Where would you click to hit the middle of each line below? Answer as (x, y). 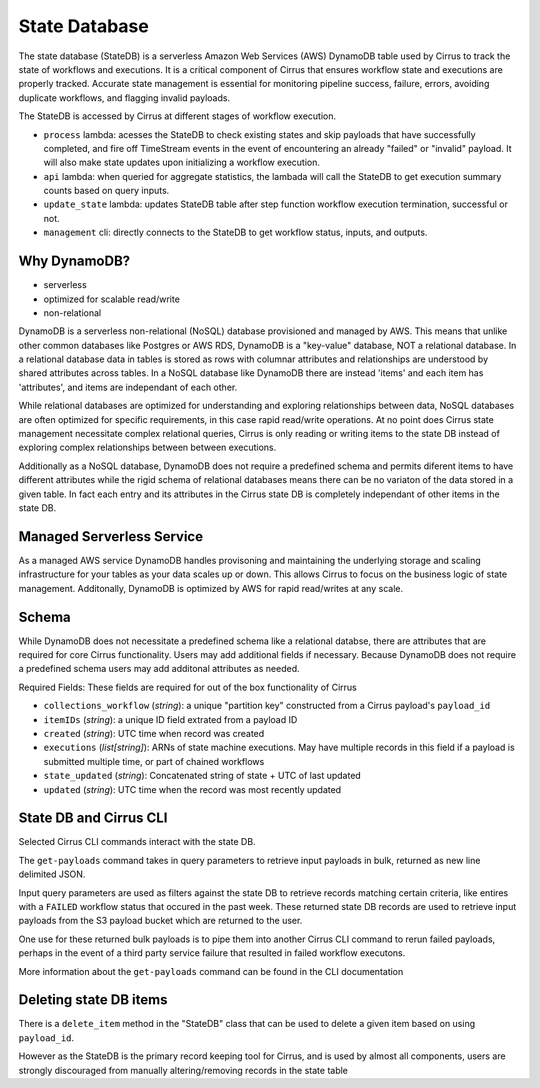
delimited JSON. (52, 874)
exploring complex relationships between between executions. (147, 447)
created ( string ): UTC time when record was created (154, 733)
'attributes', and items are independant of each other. (128, 387)
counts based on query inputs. (106, 191)
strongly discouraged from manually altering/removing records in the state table (183, 1070)
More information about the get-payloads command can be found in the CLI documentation (211, 971)
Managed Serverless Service (111, 536)
